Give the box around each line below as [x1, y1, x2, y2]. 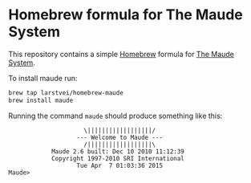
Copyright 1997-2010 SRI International [51, 154, 184, 162]
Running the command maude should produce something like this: [8, 111, 223, 120]
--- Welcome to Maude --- [76, 133, 163, 141]
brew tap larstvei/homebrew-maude [8, 88, 124, 97]
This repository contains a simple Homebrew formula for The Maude [8, 49, 235, 59]
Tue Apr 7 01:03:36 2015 [76, 161, 163, 169]
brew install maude [8, 96, 74, 104]
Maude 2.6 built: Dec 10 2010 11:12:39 [51, 147, 184, 156]
